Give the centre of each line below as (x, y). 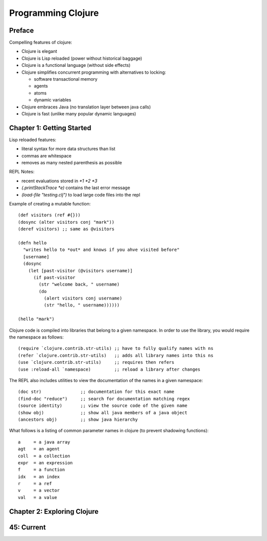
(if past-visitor (54, 277)
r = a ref (35, 484)
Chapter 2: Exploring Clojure (54, 512)
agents (41, 86)
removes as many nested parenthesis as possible (72, 163)
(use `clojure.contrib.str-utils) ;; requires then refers (96, 362)
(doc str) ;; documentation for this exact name (96, 392)
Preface (22, 30)
